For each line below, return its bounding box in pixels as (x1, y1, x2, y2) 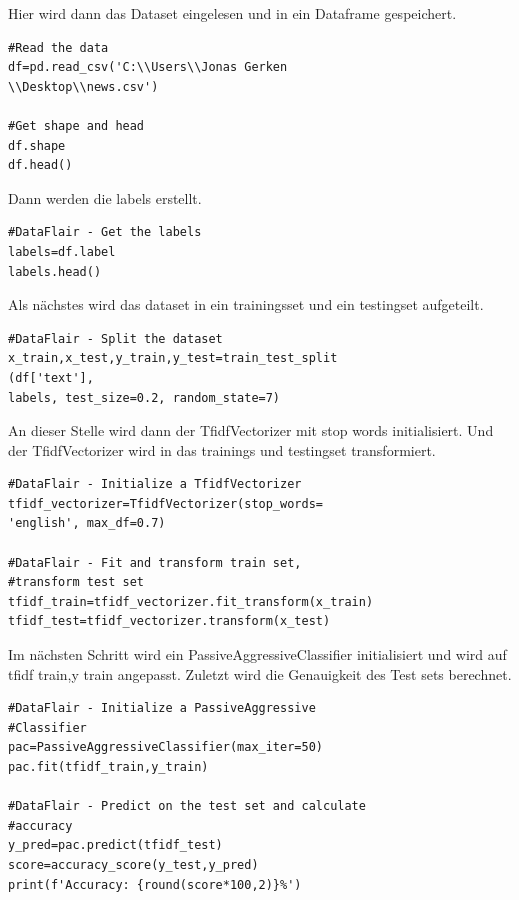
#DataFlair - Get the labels (8, 225, 202, 240)
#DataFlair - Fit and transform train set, (8, 555, 302, 570)
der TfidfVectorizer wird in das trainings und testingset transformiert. (8, 439, 436, 460)
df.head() (8, 158, 73, 173)
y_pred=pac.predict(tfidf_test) (8, 838, 223, 853)
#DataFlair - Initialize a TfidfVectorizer (8, 477, 302, 492)
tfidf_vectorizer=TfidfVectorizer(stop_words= (8, 496, 323, 511)
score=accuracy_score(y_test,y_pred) (8, 857, 259, 872)
